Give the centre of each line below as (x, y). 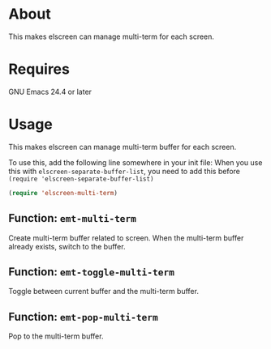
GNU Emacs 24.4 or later (50, 92)
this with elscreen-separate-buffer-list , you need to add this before (125, 171)
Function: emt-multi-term (72, 218)
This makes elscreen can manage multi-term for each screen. (112, 36)
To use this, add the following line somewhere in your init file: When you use (135, 162)
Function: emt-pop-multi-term (83, 317)
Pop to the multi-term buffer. (56, 336)
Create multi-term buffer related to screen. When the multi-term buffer (126, 238)
